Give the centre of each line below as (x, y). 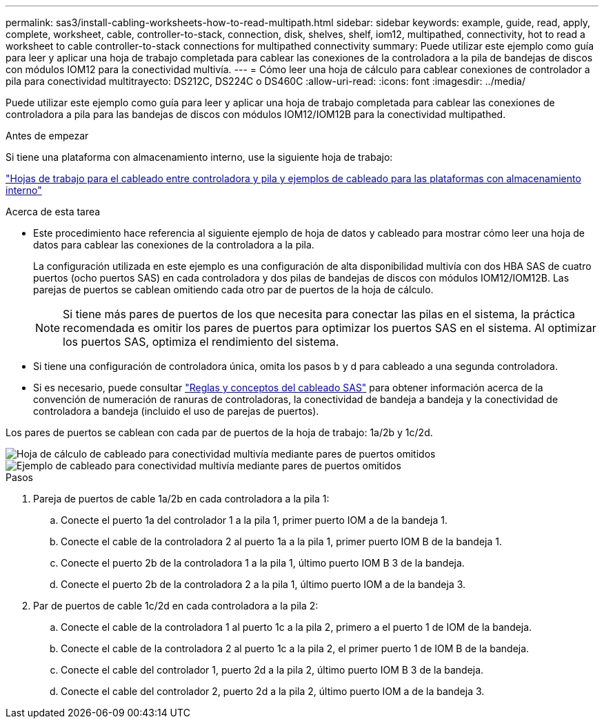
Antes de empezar (47, 136)
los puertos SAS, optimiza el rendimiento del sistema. (201, 342)
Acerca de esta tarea (53, 212)
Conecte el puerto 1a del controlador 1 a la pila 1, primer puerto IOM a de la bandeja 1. (254, 520)
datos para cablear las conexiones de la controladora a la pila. (174, 245)
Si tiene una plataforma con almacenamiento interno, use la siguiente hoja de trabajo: (199, 157)
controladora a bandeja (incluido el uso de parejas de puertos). (176, 411)
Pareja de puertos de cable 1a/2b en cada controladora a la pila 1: (181, 499)
